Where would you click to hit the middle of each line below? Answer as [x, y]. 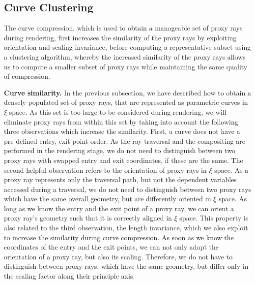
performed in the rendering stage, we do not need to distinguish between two [120, 150]
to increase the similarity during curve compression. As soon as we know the [119, 237]
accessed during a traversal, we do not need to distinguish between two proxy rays [128, 189]
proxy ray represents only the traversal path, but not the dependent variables [120, 179]
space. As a [231, 170]
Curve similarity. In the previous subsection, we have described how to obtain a [127, 92]
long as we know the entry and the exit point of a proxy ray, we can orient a [119, 208]
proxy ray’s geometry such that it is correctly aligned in [88, 218]
